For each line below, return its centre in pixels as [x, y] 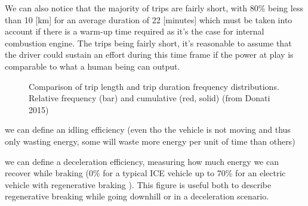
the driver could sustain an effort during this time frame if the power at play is [149, 54]
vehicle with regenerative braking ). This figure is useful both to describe [138, 184]
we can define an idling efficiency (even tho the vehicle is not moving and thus [148, 129]
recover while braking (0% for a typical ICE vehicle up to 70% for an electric [145, 173]
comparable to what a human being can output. [93, 66]
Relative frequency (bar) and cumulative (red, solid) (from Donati [150, 98]
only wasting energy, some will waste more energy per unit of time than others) [150, 141]
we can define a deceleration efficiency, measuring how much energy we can [142, 161]
